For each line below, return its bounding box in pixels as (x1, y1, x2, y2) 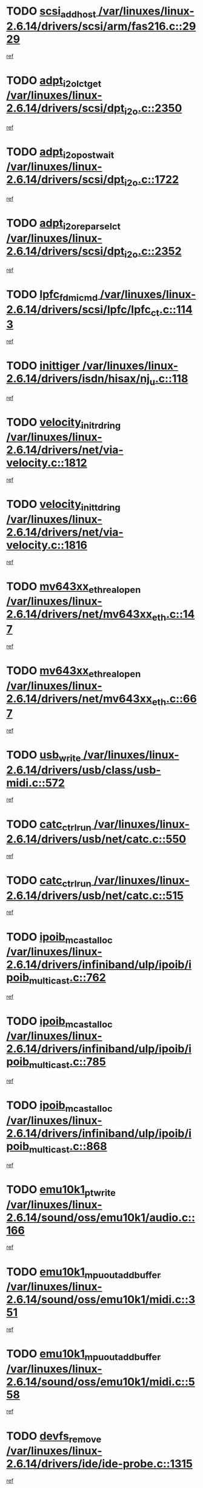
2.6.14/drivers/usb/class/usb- (6, 763, 161, 777)
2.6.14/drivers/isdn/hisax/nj (6, 372, 150, 386)
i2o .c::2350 (124, 101, 182, 117)
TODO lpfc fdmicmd (6, 288, 98, 303)
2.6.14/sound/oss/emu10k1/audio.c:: (6, 1211, 196, 1224)
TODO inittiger (6, 359, 80, 373)
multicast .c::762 (29, 971, 106, 987)
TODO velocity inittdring (6, 498, 121, 513)
